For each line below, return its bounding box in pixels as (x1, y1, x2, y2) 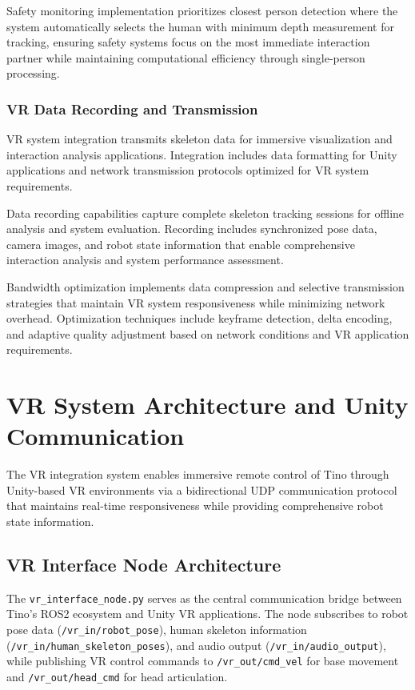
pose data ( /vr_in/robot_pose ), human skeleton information (6, 621, 307, 638)
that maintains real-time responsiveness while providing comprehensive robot (6, 497, 384, 514)
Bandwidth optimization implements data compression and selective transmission (6, 278, 405, 295)
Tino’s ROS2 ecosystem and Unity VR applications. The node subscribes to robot (6, 605, 409, 622)
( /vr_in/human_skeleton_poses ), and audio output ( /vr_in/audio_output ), (6, 636, 386, 653)
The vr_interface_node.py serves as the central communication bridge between (6, 589, 402, 606)
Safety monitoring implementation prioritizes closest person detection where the (6, 2, 398, 18)
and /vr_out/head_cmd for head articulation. (6, 668, 228, 685)
